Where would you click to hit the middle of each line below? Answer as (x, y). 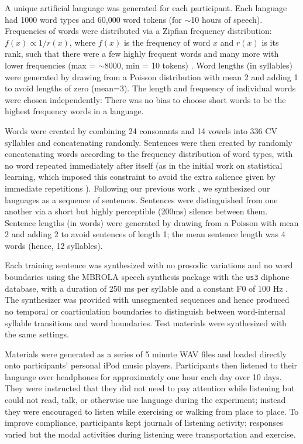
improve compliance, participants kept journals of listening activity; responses (144, 423)
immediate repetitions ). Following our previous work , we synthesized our (137, 188)
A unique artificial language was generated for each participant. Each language (146, 8)
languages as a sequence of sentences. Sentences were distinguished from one (141, 199)
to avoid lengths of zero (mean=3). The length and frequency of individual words (150, 88)
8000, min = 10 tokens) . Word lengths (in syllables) (198, 65)
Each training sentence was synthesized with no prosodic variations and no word (149, 265)
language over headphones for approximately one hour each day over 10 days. (143, 376)
